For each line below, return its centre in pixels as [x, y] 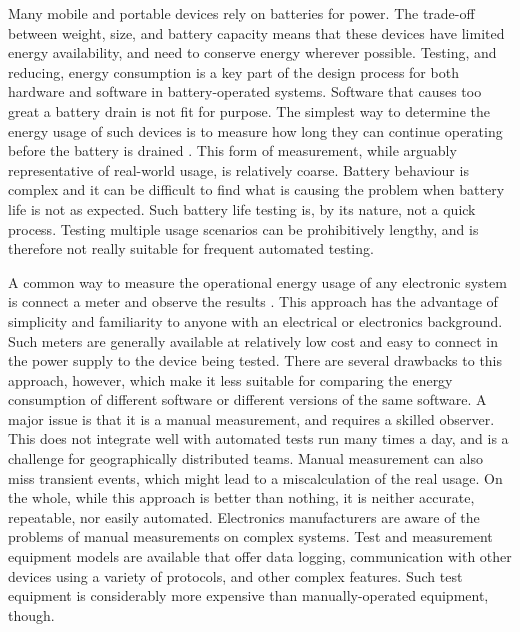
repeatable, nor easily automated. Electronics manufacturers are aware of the [244, 516]
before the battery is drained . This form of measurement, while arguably [232, 150]
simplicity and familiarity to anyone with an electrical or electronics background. [255, 320]
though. [31, 614]
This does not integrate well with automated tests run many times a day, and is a [258, 438]
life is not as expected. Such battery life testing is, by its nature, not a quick [242, 208]
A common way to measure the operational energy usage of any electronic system [257, 281]
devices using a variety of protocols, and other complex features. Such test [235, 575]
